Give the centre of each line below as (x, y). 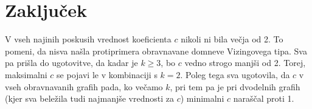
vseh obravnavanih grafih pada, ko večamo (84, 86)
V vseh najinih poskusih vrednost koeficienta (88, 39)
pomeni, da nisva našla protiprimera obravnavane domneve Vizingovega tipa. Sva (156, 51)
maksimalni (26, 74)
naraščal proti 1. (264, 98)
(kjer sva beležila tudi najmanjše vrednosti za (89, 98)
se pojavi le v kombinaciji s (107, 74)
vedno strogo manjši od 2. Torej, (245, 63)
